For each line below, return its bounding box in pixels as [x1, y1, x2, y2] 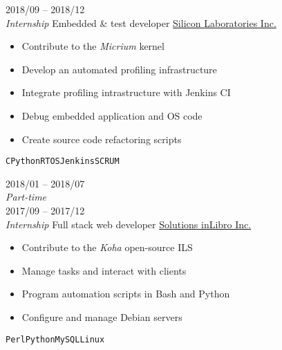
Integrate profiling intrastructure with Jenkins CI [21, 85, 231, 100]
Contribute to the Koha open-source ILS [21, 240, 193, 255]
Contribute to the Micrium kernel [21, 39, 164, 53]
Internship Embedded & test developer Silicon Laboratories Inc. [6, 15, 276, 30]
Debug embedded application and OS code [21, 108, 203, 122]
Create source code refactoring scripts [21, 131, 182, 146]
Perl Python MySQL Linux [6, 334, 105, 344]
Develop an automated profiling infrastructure [21, 62, 217, 76]
